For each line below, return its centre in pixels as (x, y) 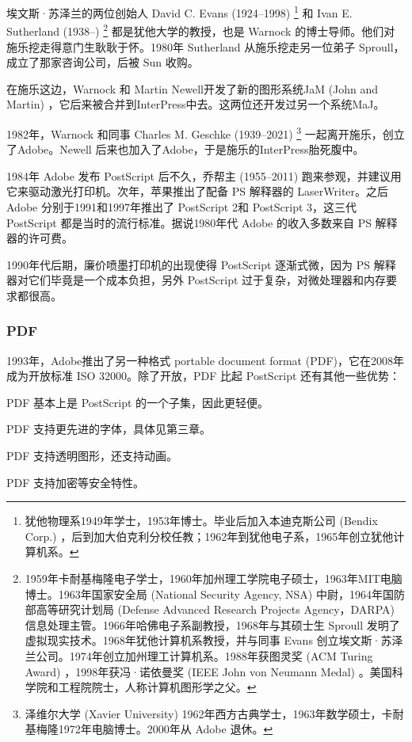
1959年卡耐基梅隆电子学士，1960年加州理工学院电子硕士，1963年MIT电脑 (214, 578)
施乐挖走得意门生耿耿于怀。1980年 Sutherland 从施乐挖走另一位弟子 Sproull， (206, 46)
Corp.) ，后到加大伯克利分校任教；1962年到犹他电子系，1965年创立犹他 (209, 536)
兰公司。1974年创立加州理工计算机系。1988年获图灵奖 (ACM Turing (199, 656)
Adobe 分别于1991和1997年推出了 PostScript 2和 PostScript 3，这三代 (182, 206)
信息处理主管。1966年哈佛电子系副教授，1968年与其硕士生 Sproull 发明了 (212, 624)
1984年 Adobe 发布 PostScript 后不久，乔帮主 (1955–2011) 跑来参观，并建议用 (204, 175)
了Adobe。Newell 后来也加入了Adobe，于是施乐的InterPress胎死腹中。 (185, 149)
